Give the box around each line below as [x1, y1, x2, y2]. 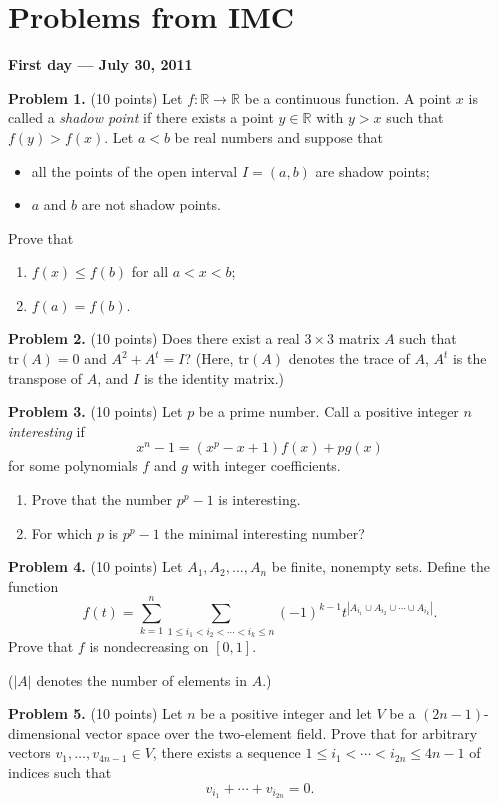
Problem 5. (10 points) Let [8, 703, 183, 724]
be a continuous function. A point [244, 87, 452, 108]
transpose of [8, 367, 83, 388]
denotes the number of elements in [36, 669, 247, 690]
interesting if [8, 420, 85, 441]
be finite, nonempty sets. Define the [271, 556, 490, 577]
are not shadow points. [81, 194, 221, 215]
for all [131, 261, 169, 282]
